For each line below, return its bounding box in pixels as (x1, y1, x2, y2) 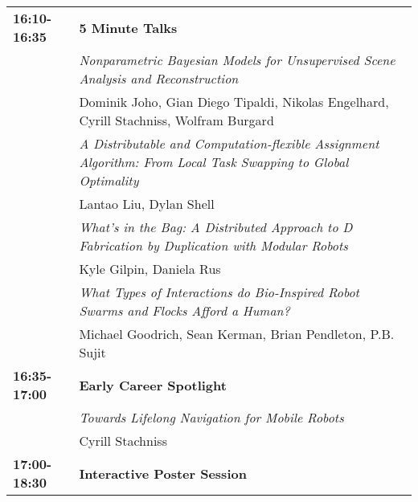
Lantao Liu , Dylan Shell (79, 194, 215, 213)
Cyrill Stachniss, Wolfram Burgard (79, 111, 274, 129)
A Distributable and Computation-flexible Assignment (79, 134, 379, 153)
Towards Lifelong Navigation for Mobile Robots (79, 408, 344, 426)
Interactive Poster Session (79, 463, 247, 483)
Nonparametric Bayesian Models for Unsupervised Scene (79, 51, 395, 69)
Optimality (79, 171, 139, 190)
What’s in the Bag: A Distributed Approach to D (79, 218, 353, 236)
